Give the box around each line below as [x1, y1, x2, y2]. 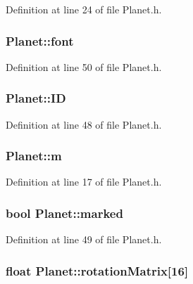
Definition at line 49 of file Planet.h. [6, 232, 162, 247]
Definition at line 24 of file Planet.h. [6, 2, 162, 16]
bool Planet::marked [6, 204, 123, 221]
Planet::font [6, 32, 74, 49]
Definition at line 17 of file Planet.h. [6, 174, 162, 189]
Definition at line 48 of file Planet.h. [6, 117, 162, 131]
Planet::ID [6, 89, 66, 107]
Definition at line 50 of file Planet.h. [6, 59, 162, 74]
